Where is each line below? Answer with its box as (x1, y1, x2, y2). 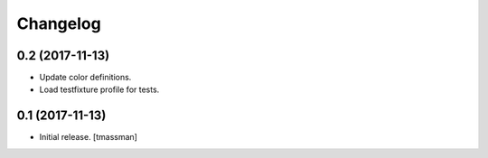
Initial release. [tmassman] (39, 132, 137, 143)
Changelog (16, 14, 101, 33)
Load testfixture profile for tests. (39, 84, 160, 95)
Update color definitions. (39, 72, 132, 83)
